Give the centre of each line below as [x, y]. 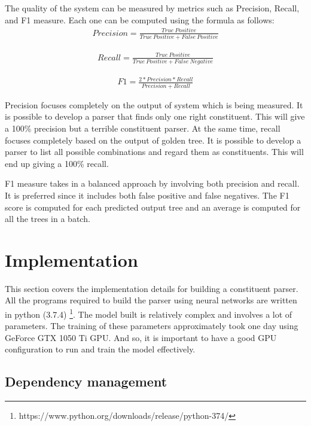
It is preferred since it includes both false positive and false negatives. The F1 [147, 195]
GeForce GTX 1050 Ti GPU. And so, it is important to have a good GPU [141, 337]
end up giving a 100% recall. [57, 163]
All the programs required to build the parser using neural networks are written [151, 300]
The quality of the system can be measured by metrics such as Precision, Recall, [152, 8]
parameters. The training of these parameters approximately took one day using [152, 326]
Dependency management [86, 381]
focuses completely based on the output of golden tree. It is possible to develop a [153, 140]
